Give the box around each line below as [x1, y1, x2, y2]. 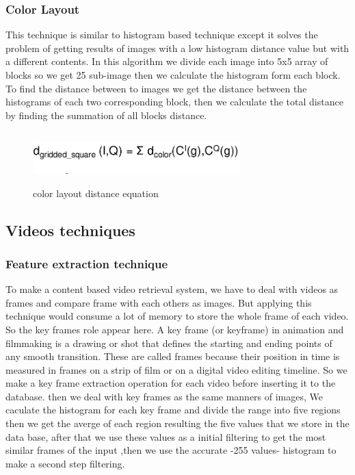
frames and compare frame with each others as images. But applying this [5, 295, 312, 309]
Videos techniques [5, 219, 135, 240]
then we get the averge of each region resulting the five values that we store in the [5, 416, 350, 431]
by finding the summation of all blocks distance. [5, 107, 207, 122]
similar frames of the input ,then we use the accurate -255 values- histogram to [5, 443, 337, 457]
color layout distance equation [33, 185, 159, 200]
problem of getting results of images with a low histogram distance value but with [5, 40, 350, 55]
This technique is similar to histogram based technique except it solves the [5, 27, 318, 42]
